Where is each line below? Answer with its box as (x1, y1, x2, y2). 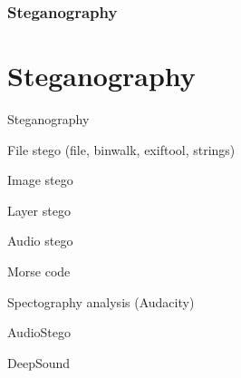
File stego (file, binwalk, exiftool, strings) (7, 140, 236, 159)
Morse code (7, 261, 71, 280)
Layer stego (7, 200, 71, 219)
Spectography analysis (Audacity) (7, 292, 195, 311)
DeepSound (7, 353, 71, 372)
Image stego (7, 170, 73, 189)
